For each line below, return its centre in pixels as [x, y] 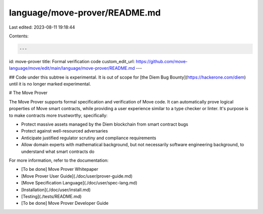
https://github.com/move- [161, 61]
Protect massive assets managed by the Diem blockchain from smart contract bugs [105, 124]
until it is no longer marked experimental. [50, 84]
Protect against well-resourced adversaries [65, 131]
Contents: [19, 36]
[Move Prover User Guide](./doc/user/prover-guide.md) [77, 176]
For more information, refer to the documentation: [59, 160]
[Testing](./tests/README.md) [51, 196]
